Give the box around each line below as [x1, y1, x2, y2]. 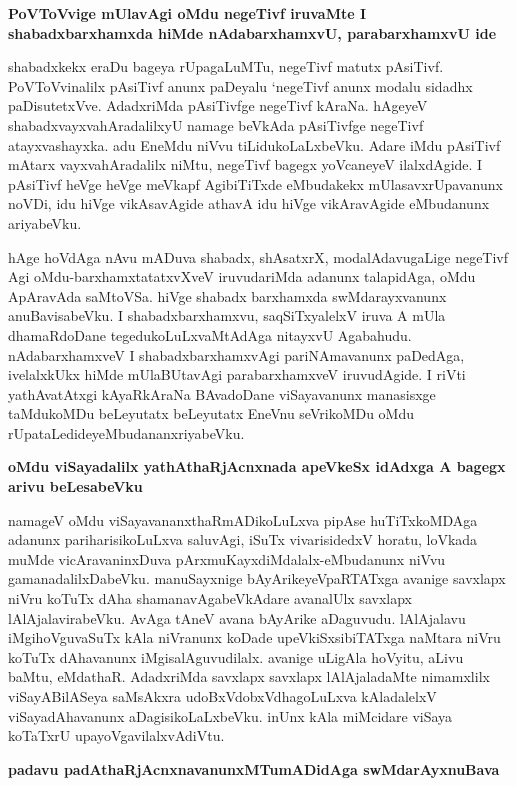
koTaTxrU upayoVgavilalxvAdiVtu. [8, 725, 225, 746]
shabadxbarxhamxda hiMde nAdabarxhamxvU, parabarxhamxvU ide [8, 22, 497, 43]
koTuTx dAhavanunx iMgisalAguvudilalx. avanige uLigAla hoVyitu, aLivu [8, 646, 464, 667]
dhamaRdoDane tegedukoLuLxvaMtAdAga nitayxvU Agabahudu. [8, 324, 412, 345]
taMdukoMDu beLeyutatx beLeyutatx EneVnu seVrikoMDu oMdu [8, 403, 415, 424]
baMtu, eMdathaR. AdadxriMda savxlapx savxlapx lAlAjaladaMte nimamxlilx [8, 666, 490, 687]
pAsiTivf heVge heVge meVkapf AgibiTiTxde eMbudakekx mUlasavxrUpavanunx [8, 173, 503, 194]
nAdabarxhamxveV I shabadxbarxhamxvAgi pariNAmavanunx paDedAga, [8, 344, 465, 365]
